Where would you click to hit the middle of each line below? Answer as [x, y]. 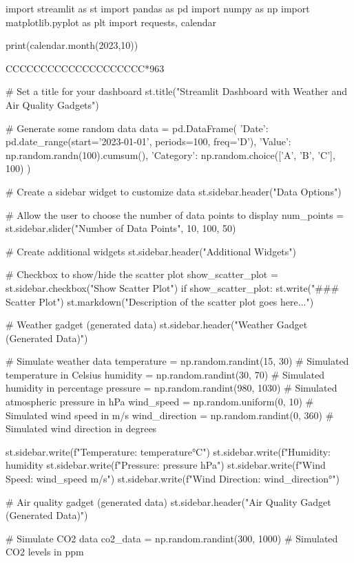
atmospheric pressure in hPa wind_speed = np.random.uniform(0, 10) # [160, 402]
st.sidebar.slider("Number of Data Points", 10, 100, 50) [121, 228]
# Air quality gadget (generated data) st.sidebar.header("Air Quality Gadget [168, 501]
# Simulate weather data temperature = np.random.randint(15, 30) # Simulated [177, 361]
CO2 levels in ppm [45, 552]
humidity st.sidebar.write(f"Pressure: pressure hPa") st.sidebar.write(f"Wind [166, 465]
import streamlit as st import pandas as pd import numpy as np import [158, 8]
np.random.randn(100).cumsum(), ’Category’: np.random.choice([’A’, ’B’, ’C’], [170, 155]
